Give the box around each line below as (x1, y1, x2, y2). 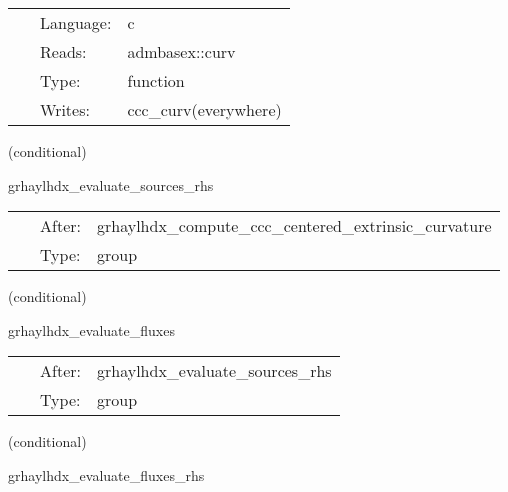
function (127, 69, 185, 92)
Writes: (40, 98, 90, 121)
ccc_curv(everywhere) (127, 98, 282, 121)
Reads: (40, 40, 87, 63)
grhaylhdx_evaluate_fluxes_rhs (8, 464, 205, 485)
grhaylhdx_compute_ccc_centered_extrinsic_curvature (96, 214, 492, 238)
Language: (40, 11, 112, 34)
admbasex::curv (127, 40, 236, 63)
